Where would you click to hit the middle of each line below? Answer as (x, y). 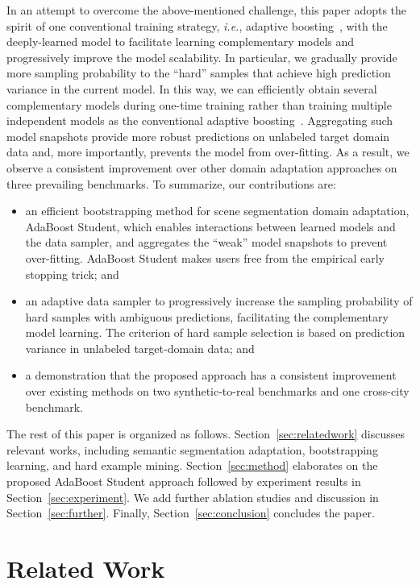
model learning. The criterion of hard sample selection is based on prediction (215, 332)
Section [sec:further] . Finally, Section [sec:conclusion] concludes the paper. (191, 513)
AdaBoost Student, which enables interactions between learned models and (210, 226)
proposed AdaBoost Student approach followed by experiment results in (184, 481)
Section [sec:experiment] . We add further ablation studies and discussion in (193, 497)
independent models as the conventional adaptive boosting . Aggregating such (200, 120)
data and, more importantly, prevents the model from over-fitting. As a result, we (208, 152)
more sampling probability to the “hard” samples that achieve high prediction (199, 73)
